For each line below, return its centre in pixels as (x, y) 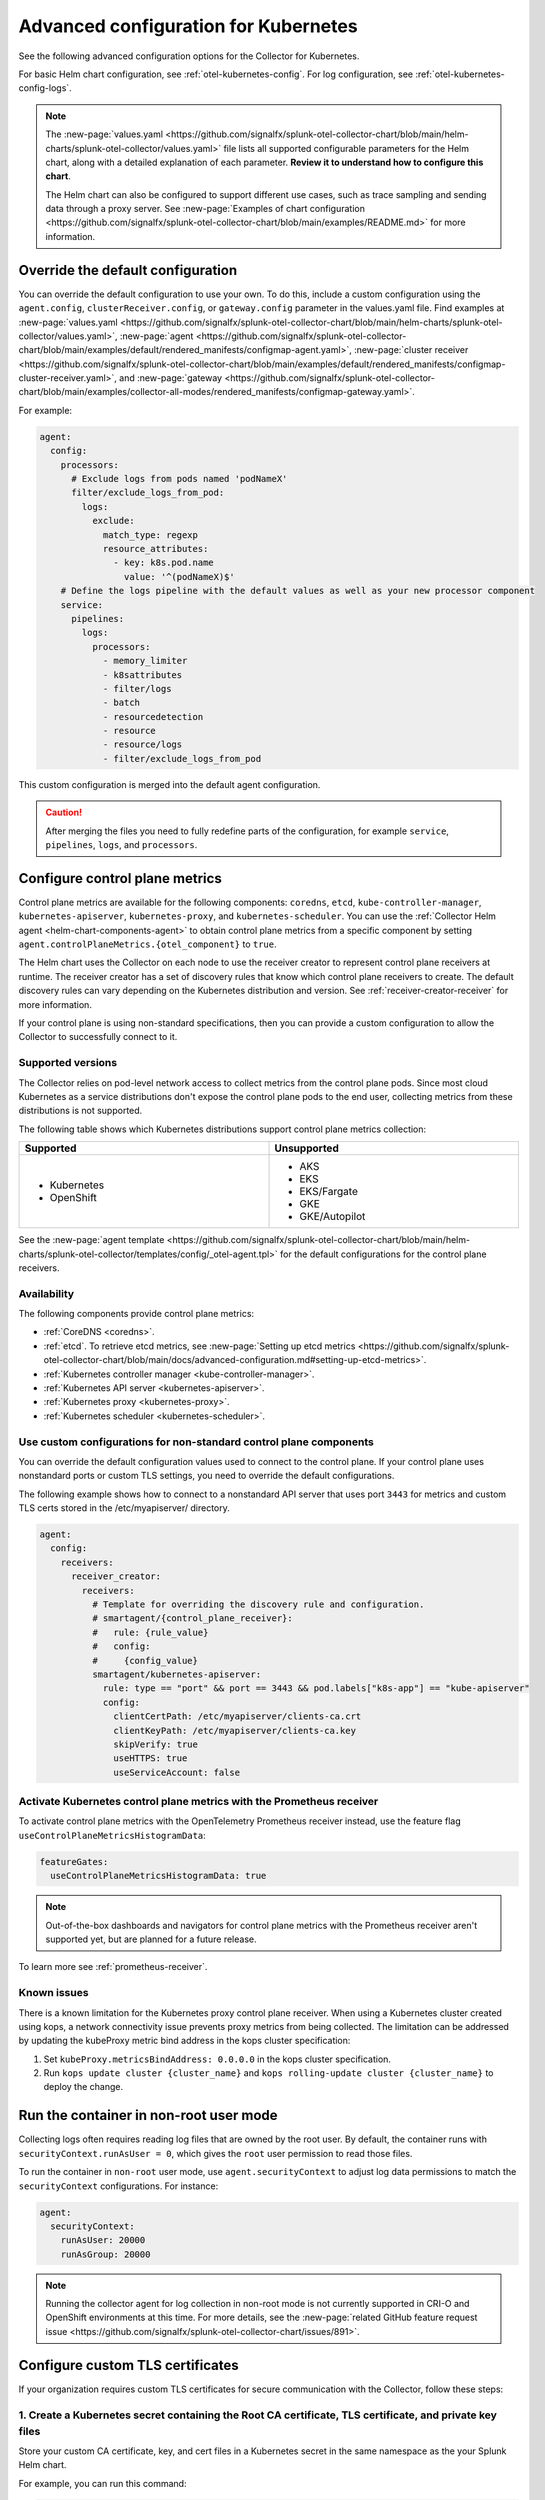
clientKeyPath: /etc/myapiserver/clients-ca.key (235, 1730)
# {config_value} (145, 1660)
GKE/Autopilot (332, 1217)
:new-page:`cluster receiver (411, 350)
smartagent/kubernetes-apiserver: (176, 1674)
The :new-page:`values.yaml (104, 134)
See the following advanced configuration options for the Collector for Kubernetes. (189, 56)
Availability (46, 1293)
